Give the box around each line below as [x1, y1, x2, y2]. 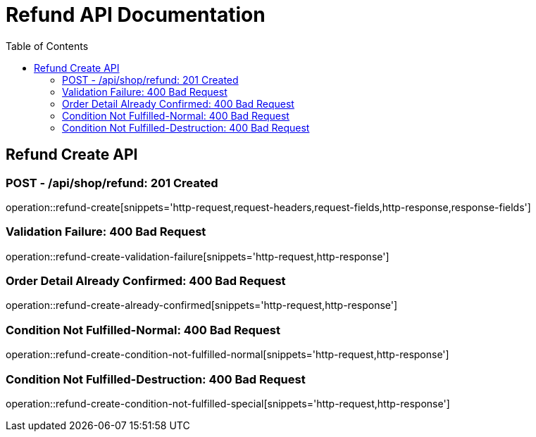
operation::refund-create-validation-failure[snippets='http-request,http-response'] [6, 250, 389, 262]
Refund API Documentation [6, 3, 266, 27]
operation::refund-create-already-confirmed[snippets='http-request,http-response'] [6, 299, 398, 312]
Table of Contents [6, 39, 89, 52]
